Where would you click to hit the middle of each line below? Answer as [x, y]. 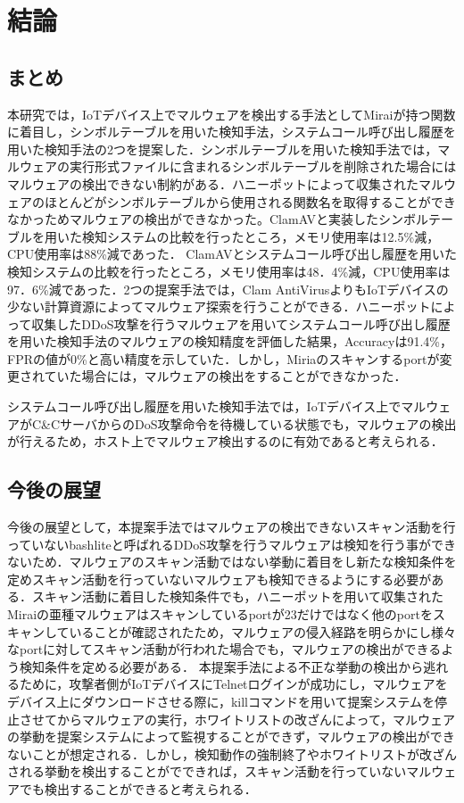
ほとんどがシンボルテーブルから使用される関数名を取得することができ [250, 201]
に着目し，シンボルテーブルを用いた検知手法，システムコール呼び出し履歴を [232, 132]
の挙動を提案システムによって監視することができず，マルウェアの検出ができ [231, 737]
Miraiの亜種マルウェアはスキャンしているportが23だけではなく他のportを [220, 614]
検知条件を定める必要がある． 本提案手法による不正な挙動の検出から [221, 666]
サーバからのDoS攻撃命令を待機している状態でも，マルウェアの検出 [258, 423]
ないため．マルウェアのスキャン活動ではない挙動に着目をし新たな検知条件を [232, 562]
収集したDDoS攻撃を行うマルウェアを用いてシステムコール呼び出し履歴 [241, 323]
